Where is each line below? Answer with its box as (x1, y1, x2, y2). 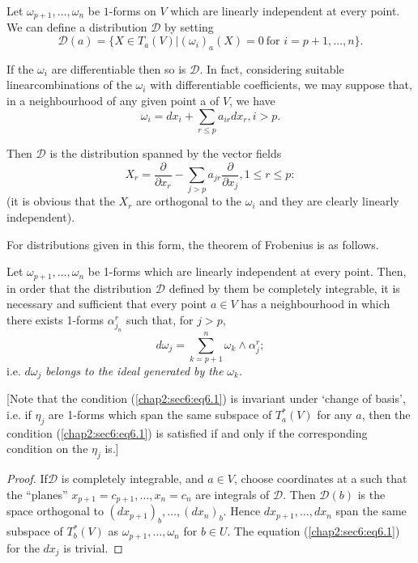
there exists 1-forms (6, 311, 104, 328)
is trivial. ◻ (63, 539, 123, 556)
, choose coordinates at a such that (234, 470, 407, 487)
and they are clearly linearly (259, 193, 399, 210)
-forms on (109, 2, 156, 19)
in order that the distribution (6, 279, 152, 296)
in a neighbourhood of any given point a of (6, 92, 220, 109)
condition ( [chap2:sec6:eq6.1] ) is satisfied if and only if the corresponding (6, 424, 368, 441)
